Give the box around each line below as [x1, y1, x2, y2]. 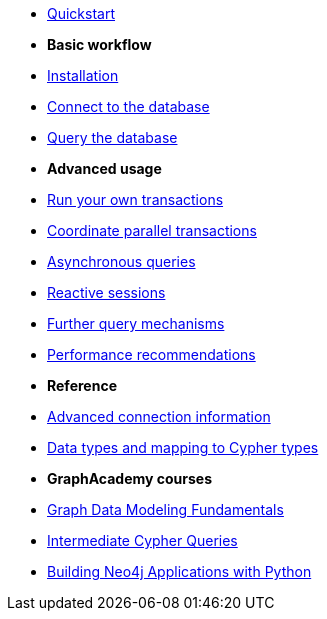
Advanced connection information [47, 408, 271, 425]
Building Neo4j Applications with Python [47, 563, 312, 580]
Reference [47, 377, 117, 394]
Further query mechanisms [47, 315, 225, 332]
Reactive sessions [47, 284, 166, 301]
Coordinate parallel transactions [47, 222, 257, 239]
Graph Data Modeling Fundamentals [47, 501, 284, 518]
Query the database [47, 129, 178, 146]
